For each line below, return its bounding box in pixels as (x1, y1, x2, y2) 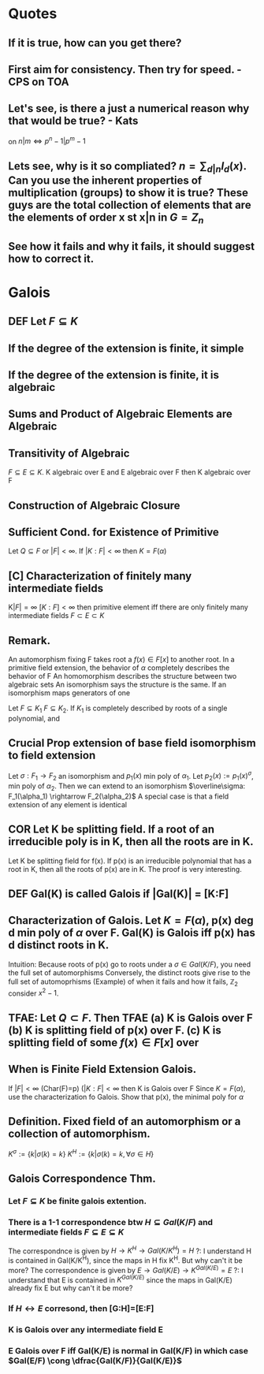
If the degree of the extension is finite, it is (8, 368, 219, 382)
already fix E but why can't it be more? (8, 1283, 133, 1293)
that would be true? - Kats (8, 114, 139, 128)
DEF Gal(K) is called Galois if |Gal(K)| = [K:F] (8, 888, 229, 901)
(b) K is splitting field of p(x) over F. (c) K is (8, 1023, 222, 1037)
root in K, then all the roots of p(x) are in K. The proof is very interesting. (8, 864, 242, 873)
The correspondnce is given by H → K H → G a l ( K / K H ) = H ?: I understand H (8, 1245, 252, 1256)
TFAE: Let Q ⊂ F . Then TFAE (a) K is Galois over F (8, 1011, 254, 1025)
